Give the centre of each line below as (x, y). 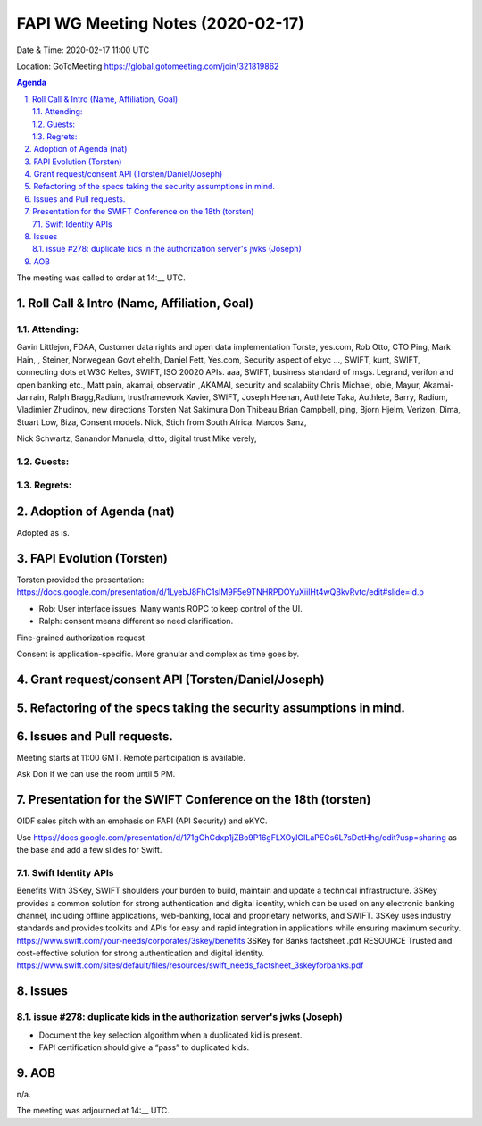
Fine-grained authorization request (81, 638)
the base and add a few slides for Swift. (89, 849)
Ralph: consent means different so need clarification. (136, 621)
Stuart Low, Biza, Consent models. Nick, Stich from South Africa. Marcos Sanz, (162, 422)
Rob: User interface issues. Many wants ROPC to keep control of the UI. (170, 608)
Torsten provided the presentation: (80, 580)
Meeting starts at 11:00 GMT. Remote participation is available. (131, 757)
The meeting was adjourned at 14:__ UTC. (93, 1111)
